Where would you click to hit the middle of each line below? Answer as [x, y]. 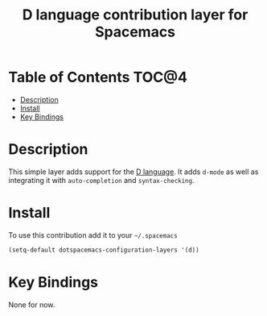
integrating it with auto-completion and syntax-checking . [101, 180]
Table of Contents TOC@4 [98, 77]
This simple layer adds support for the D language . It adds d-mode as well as [133, 172]
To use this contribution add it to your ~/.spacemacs [93, 235]
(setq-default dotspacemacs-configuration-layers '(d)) [104, 250]
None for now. [32, 305]
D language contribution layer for [135, 15]
